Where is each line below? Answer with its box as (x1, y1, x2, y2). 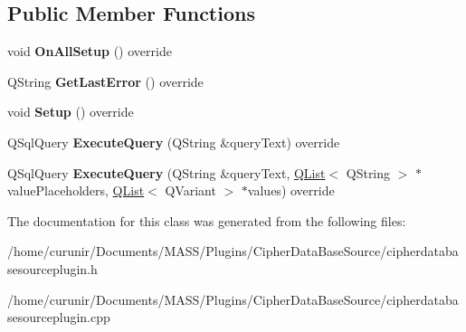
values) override (247, 181, 335, 200)
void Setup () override (7, 102, 134, 121)
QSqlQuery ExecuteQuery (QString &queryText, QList (7, 163, 326, 182)
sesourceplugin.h (7, 259, 98, 278)
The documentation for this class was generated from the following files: (7, 211, 406, 230)
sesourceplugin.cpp (7, 308, 110, 327)
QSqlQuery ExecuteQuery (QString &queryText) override (7, 132, 340, 151)
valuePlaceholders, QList (7, 181, 145, 200)
